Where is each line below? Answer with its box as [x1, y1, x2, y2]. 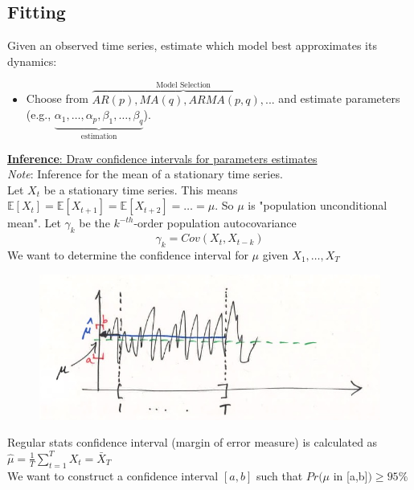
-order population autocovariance [133, 214, 297, 231]
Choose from [26, 90, 88, 107]
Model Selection [156, 80, 211, 89]
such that [256, 467, 303, 484]
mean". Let [7, 214, 61, 231]
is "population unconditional [248, 197, 387, 214]
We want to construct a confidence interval [7, 467, 219, 484]
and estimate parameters [278, 90, 400, 107]
